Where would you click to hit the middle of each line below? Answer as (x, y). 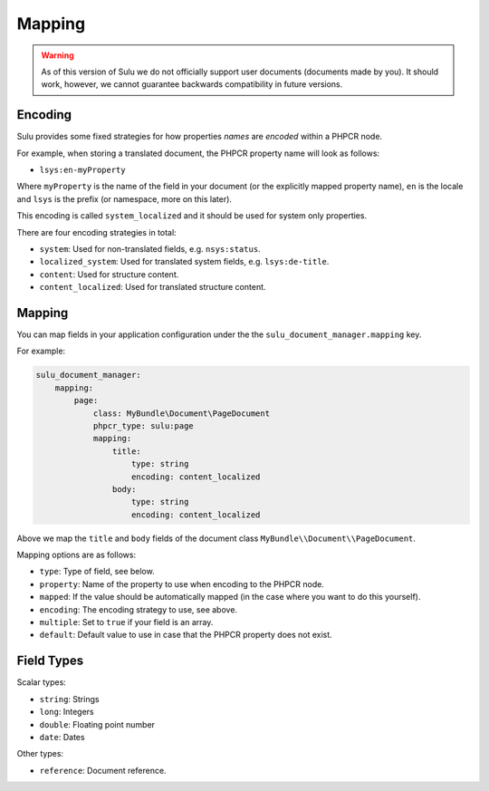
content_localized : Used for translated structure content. (153, 287)
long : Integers (67, 712)
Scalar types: (42, 682)
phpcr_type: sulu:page (143, 425)
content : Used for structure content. (109, 274)
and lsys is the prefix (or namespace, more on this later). (125, 198)
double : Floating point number (97, 724)
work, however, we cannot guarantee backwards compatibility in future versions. (192, 84)
